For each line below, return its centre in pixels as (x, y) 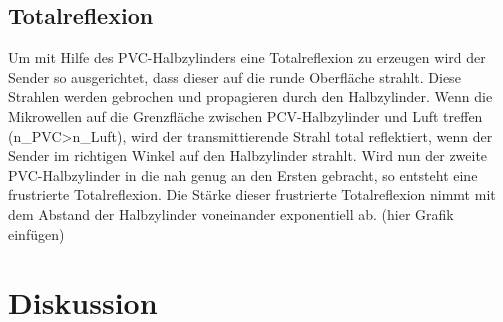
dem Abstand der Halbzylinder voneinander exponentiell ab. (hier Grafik (231, 213)
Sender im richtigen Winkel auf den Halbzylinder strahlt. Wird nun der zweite (248, 155)
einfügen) (36, 233)
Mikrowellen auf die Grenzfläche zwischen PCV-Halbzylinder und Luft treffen (245, 115)
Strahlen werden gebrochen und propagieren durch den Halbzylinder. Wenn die (250, 96)
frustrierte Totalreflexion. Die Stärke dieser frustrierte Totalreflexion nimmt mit (252, 194)
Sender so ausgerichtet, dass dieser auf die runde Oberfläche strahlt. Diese (234, 76)
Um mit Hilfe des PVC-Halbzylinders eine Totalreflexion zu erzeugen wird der (247, 57)
